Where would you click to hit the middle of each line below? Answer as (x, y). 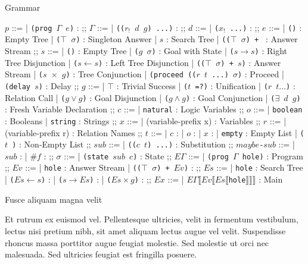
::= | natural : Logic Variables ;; (184, 109)
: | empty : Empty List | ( (258, 132)
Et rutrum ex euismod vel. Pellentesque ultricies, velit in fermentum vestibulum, (152, 219)
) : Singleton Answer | (116, 39)
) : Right (271, 50)
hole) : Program (273, 155)
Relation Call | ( (35, 97)
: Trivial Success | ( (152, 85)
